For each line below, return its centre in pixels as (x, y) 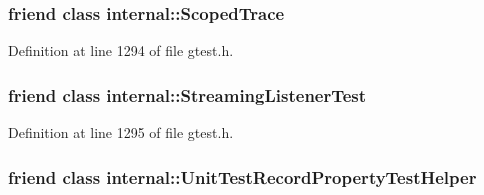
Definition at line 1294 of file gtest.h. (121, 50)
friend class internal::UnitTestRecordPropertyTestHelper (242, 176)
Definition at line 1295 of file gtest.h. (121, 132)
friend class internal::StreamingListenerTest (187, 94)
